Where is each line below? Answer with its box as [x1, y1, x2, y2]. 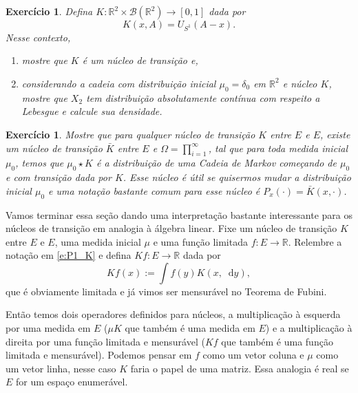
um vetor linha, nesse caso [6, 361, 116, 375]
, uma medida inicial [54, 234, 141, 248]
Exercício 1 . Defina [6, 4, 93, 18]
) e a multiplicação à [265, 321, 352, 335]
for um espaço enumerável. [16, 374, 128, 389]
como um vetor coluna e [202, 348, 304, 362]
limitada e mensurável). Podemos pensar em [6, 348, 192, 362]
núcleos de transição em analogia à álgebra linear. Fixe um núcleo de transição [6, 221, 337, 235]
